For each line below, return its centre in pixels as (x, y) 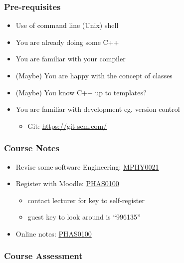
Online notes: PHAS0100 (54, 233)
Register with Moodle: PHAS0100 (67, 183)
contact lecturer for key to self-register (86, 200)
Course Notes (32, 148)
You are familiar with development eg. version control (98, 109)
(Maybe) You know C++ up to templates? (81, 92)
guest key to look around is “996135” (84, 217)
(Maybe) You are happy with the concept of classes (94, 75)
